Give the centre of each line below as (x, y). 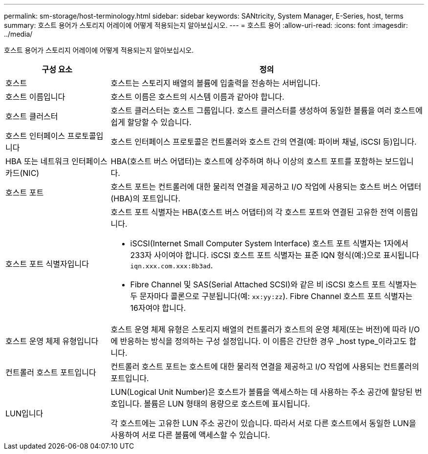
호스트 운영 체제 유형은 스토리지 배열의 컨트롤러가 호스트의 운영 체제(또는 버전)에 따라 (259, 329)
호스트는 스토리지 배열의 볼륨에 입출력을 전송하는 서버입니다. (215, 83)
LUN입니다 (24, 413)
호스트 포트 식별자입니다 (47, 264)
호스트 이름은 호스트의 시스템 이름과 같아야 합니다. (197, 97)
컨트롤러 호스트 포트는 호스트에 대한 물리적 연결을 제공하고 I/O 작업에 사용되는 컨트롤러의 (265, 367)
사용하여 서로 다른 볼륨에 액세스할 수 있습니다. (190, 435)
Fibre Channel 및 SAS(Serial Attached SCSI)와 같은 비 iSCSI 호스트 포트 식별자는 (274, 284)
